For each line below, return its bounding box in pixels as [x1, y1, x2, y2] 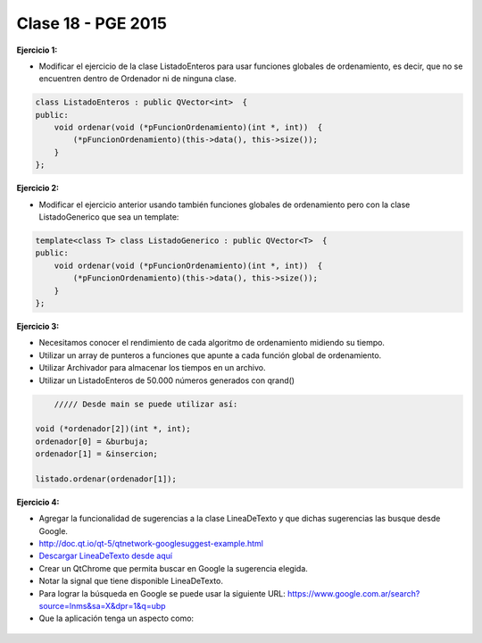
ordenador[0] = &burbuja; [35, 436, 149, 447]
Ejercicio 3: [16, 321, 60, 331]
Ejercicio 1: [16, 45, 58, 55]
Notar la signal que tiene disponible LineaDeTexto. [38, 576, 223, 587]
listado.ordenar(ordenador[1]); [35, 473, 178, 484]
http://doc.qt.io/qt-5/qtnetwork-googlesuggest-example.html [38, 539, 263, 548]
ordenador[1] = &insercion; [35, 449, 158, 459]
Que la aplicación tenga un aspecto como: [38, 613, 195, 624]
